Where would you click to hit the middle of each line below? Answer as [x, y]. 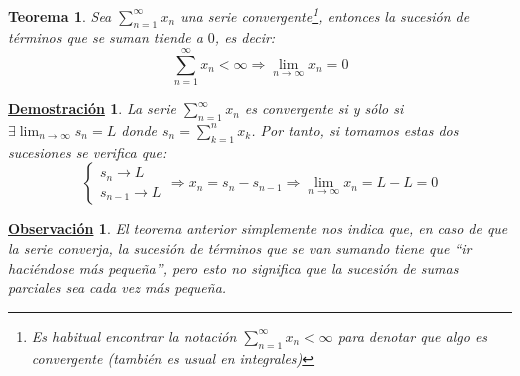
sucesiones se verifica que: [87, 151]
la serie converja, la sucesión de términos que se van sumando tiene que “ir [240, 247]
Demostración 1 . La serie [92, 108]
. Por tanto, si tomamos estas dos [355, 129]
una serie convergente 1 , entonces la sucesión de [325, 14]
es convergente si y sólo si [324, 108]
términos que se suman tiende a [105, 37]
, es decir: [245, 37]
